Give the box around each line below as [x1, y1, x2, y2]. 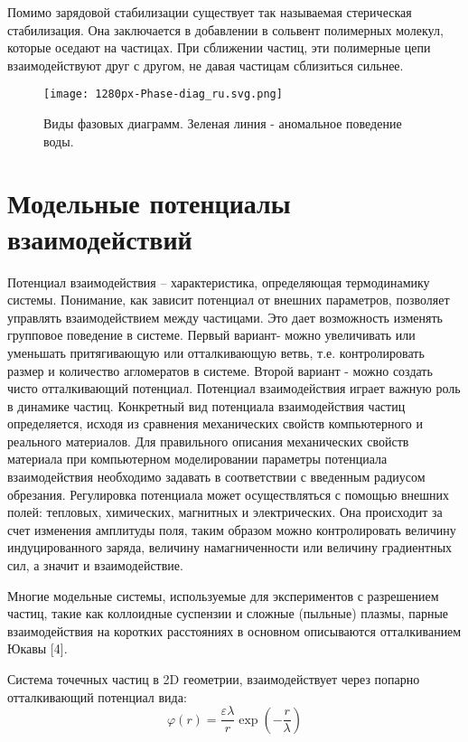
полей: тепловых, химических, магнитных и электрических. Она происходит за [7, 502, 443, 521]
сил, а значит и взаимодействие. [7, 556, 183, 575]
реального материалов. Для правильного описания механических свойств [7, 431, 409, 450]
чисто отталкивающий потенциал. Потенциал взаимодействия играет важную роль [7, 379, 461, 398]
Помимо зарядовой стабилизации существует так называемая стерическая [7, 3, 412, 21]
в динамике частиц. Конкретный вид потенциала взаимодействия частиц [7, 396, 406, 415]
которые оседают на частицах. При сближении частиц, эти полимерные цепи [7, 38, 431, 57]
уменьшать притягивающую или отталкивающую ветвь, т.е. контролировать [7, 343, 425, 362]
